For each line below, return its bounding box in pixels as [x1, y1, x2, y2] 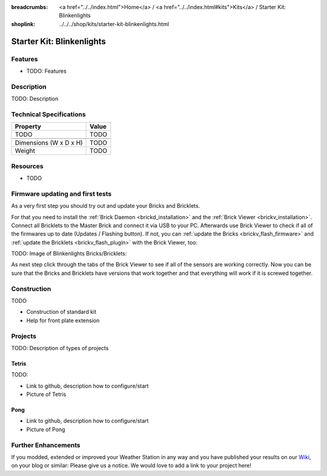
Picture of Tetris [26, 391, 67, 398]
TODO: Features [26, 67, 67, 74]
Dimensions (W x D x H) [15, 139, 83, 147]
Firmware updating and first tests [11, 190, 112, 198]
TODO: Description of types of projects [11, 344, 109, 351]
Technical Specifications [11, 110, 86, 118]
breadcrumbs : [11, 4, 48, 10]
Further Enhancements [11, 441, 81, 449]
